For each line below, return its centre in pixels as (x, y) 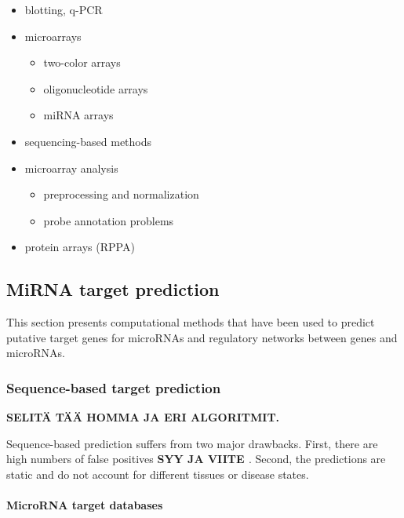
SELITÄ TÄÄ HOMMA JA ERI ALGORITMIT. (143, 417)
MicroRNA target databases (85, 505)
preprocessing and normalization (121, 194)
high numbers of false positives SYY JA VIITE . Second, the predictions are (196, 459)
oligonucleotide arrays (96, 88)
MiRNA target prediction (113, 289)
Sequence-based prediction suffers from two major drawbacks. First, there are (192, 443)
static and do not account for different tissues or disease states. (158, 474)
